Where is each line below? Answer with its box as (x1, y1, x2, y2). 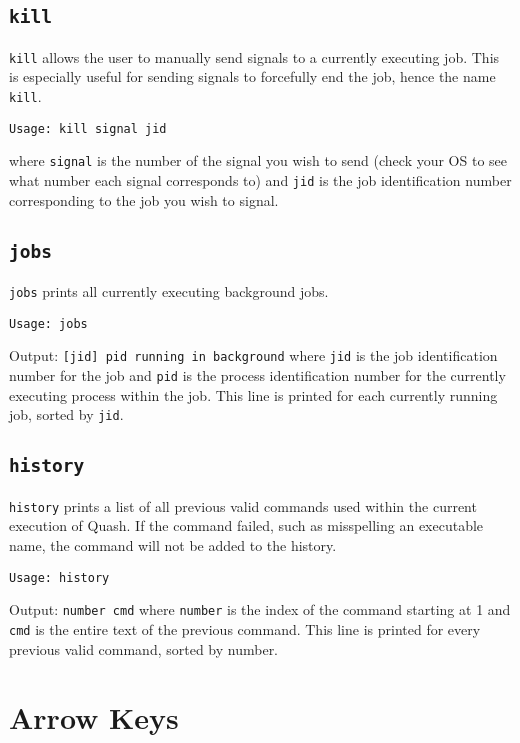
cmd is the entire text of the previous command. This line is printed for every (9, 618, 481, 639)
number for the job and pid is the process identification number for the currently (9, 365, 506, 385)
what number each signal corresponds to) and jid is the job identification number (9, 170, 512, 190)
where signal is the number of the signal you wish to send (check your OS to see (9, 150, 508, 171)
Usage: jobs (9, 316, 88, 331)
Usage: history (9, 570, 110, 585)
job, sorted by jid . (9, 404, 124, 425)
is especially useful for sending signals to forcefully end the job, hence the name (9, 66, 496, 87)
